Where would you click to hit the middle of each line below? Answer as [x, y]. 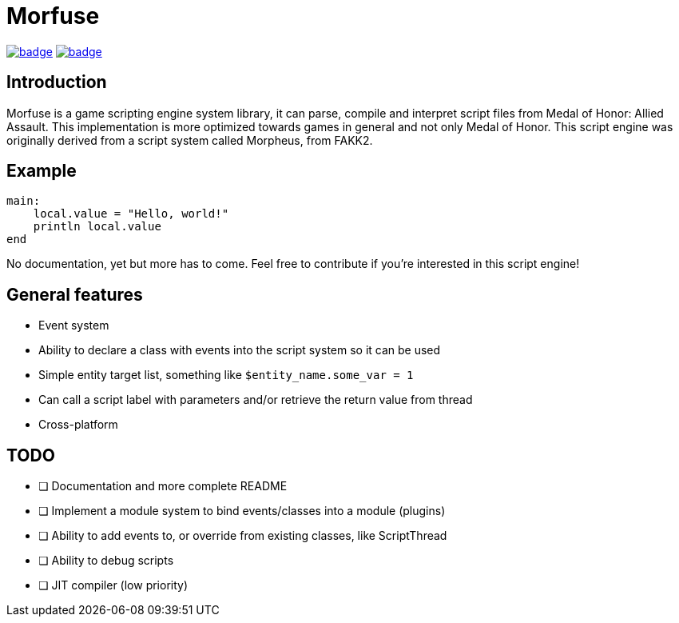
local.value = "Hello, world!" [131, 214]
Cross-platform [78, 425]
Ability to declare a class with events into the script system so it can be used [240, 350]
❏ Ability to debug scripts [106, 561]
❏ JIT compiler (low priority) [113, 585]
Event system [74, 325]
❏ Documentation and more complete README [163, 486]
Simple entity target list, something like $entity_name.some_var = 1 [226, 375]
